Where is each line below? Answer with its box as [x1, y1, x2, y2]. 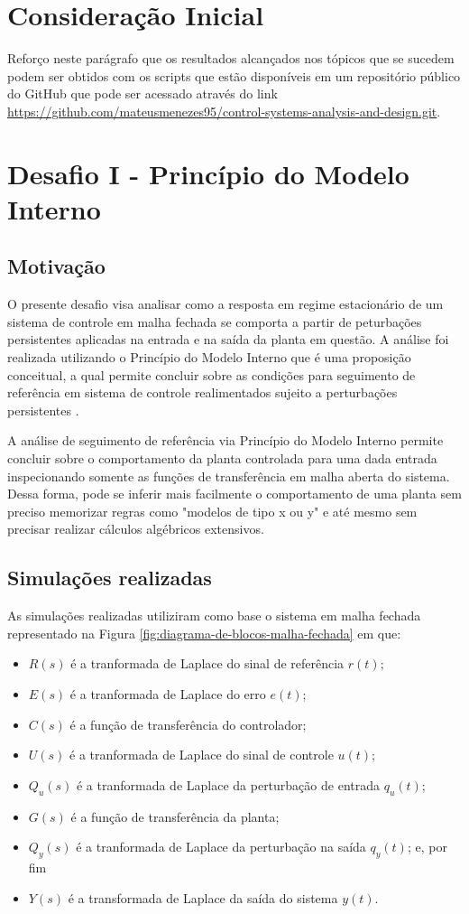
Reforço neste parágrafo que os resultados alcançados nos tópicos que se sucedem [7, 49, 455, 68]
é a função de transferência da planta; [70, 807, 280, 825]
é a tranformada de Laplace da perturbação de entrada [76, 775, 380, 794]
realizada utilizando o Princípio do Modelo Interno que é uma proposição [7, 348, 411, 367]
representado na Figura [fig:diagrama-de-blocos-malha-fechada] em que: [7, 623, 401, 642]
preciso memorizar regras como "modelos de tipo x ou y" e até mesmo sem [7, 501, 418, 520]
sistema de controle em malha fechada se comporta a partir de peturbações [7, 312, 422, 331]
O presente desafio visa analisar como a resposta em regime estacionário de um [7, 294, 444, 313]
